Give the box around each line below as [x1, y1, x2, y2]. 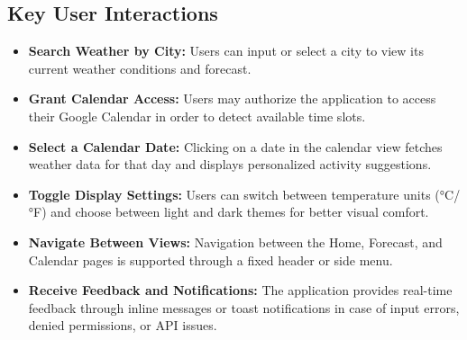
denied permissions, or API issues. [28, 316, 217, 335]
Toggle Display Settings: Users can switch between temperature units [28, 184, 431, 203]
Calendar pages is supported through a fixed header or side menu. [28, 250, 393, 269]
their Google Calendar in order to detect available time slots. [28, 106, 366, 125]
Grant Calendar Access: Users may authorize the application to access [28, 89, 436, 108]
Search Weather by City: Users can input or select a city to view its [28, 41, 424, 60]
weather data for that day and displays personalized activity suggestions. [28, 155, 432, 174]
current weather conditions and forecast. [28, 58, 252, 77]
